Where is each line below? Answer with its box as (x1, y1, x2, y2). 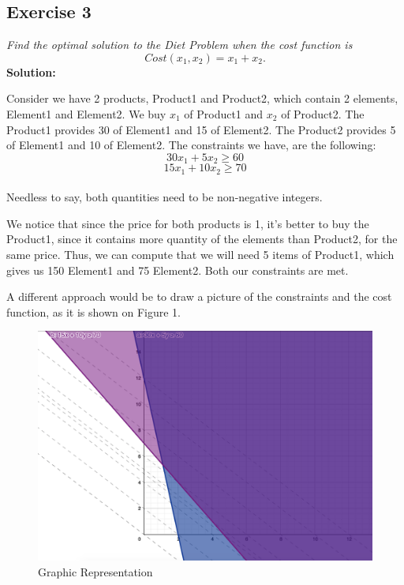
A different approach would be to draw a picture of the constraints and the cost (6, 288, 392, 305)
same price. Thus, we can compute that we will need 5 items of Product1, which (6, 246, 395, 263)
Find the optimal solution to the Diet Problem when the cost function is (6, 36, 353, 53)
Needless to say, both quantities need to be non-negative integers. (6, 189, 323, 205)
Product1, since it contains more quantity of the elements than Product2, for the (6, 231, 398, 247)
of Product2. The (281, 105, 365, 122)
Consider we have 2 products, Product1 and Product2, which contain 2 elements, (6, 90, 398, 107)
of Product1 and (184, 105, 264, 122)
